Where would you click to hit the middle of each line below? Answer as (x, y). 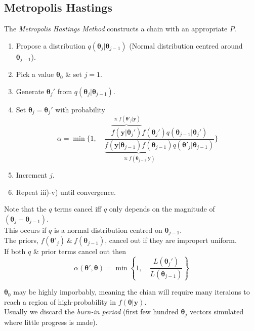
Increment (32, 175)
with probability (80, 109)
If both (15, 251)
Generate (30, 91)
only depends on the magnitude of (162, 209)
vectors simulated (217, 312)
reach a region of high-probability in (60, 301)
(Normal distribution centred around (186, 45)
